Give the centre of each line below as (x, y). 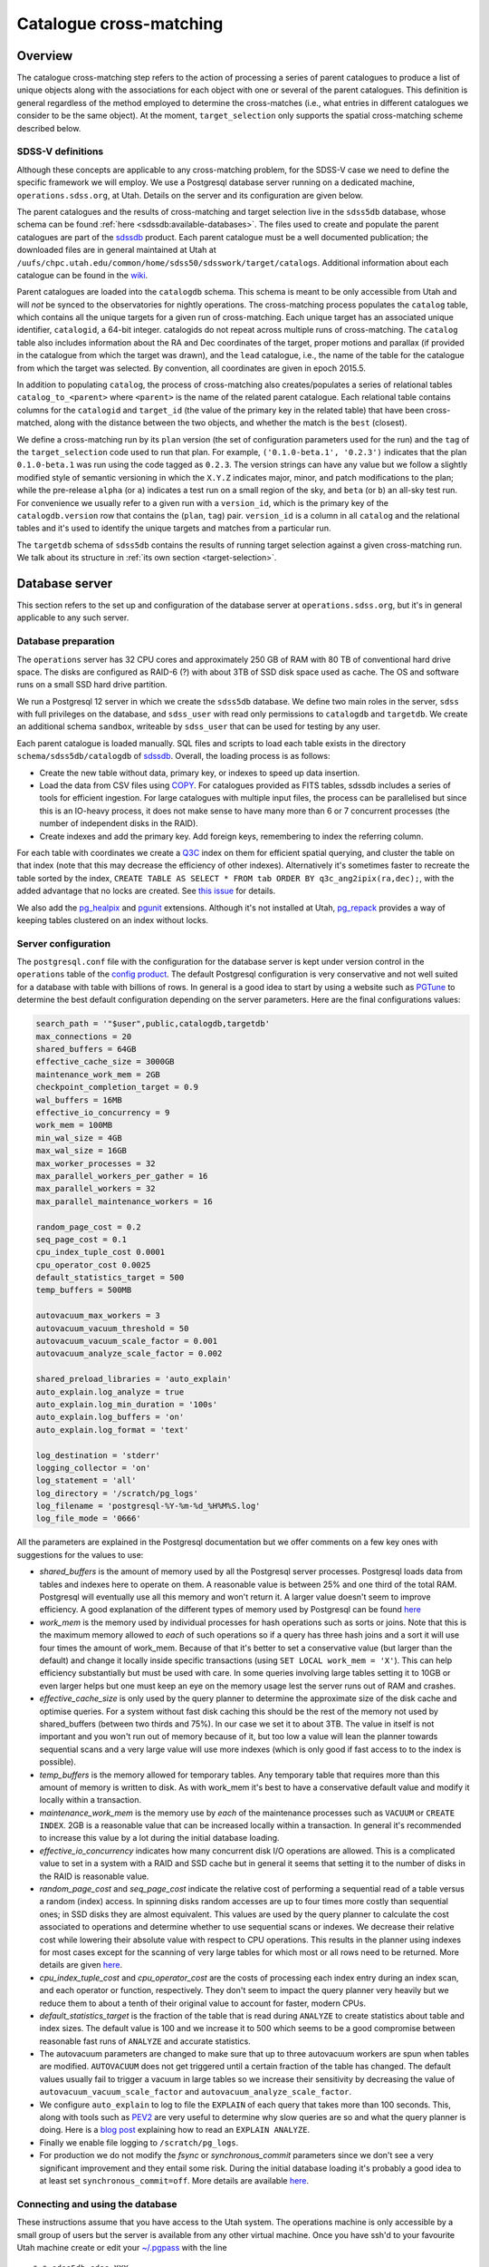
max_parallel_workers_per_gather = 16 (122, 1176)
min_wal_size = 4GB (79, 1138)
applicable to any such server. (73, 618)
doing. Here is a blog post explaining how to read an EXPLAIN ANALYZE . (175, 2130)
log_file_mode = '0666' (89, 1518)
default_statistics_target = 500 (110, 1278)
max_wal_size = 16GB (81, 1151)
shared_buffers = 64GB (86, 1049)
